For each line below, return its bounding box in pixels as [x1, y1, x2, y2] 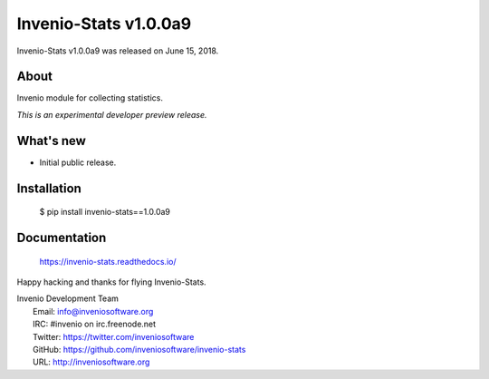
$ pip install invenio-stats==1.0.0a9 [39, 207, 171, 218]
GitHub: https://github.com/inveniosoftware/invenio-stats [33, 344, 246, 355]
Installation [16, 180, 81, 196]
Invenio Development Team [16, 293, 120, 304]
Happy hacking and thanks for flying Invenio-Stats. [16, 277, 207, 287]
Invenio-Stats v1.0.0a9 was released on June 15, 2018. [16, 45, 219, 56]
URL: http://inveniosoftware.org [33, 356, 150, 367]
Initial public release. [39, 157, 117, 168]
